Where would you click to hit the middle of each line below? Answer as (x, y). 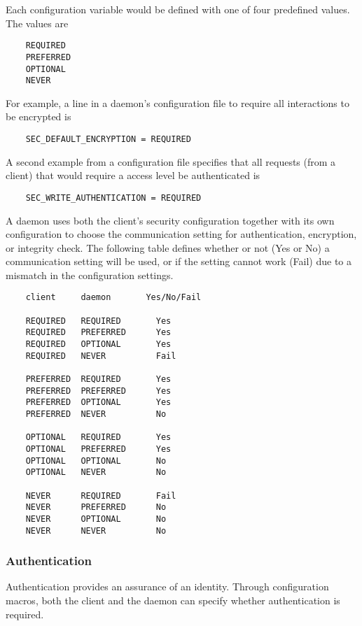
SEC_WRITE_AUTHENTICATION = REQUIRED (113, 198)
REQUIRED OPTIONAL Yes (98, 344)
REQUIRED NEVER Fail (101, 356)
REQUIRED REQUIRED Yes (98, 321)
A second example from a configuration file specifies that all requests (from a (171, 161)
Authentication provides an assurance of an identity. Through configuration (167, 586)
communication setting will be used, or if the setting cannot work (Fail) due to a (179, 261)
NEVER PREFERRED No (96, 507)
